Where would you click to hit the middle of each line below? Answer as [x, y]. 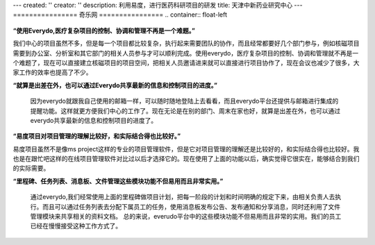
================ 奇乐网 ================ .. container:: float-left [120, 15]
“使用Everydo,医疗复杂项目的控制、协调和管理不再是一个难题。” [104, 31]
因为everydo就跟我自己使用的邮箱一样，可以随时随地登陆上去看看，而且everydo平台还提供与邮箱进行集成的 [184, 101]
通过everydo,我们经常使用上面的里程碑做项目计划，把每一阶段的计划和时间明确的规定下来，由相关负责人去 [183, 197]
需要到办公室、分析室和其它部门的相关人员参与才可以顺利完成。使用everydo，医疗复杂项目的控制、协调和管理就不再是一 [186, 53]
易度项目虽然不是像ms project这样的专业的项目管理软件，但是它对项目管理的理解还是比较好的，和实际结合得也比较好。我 [186, 149]
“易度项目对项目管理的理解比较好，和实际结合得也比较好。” [97, 136]
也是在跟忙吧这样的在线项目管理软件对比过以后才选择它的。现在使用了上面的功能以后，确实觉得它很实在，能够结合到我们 [186, 159]
